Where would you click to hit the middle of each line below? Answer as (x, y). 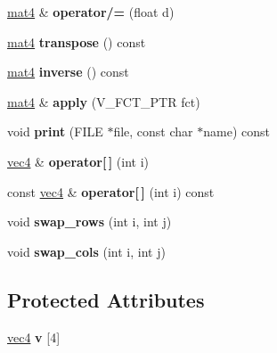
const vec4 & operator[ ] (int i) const (111, 191)
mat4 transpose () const (77, 41)
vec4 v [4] (34, 337)
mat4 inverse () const (68, 72)
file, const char (153, 131)
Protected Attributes (106, 299)
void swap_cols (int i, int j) (86, 251)
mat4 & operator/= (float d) (91, 12)
